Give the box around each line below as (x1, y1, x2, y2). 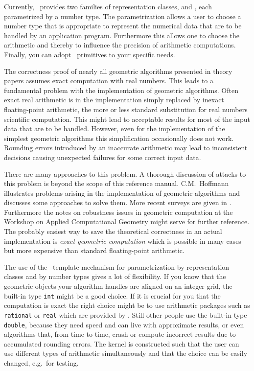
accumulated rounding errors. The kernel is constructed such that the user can (4, 338, 239, 348)
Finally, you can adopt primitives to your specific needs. (4, 49, 175, 59)
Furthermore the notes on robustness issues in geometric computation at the (4, 207, 233, 217)
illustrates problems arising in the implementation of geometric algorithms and (4, 187, 240, 198)
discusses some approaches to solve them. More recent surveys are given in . (4, 197, 231, 208)
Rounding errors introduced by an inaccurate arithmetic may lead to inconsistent (4, 142, 248, 153)
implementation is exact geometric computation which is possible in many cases (4, 235, 241, 246)
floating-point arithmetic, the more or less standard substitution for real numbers (4, 104, 248, 114)
